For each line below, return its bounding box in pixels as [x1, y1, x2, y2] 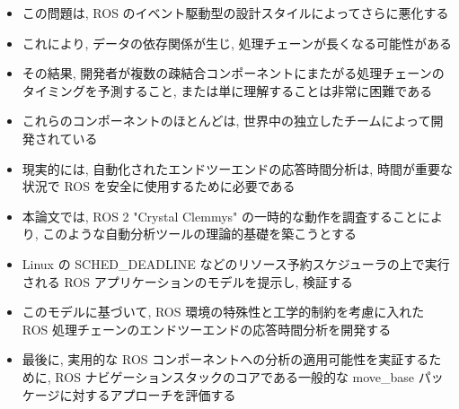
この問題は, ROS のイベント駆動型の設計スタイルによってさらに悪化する [22, 4, 449, 22]
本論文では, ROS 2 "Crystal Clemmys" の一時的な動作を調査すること [22, 206, 418, 225]
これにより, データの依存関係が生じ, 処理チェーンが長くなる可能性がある [22, 33, 452, 52]
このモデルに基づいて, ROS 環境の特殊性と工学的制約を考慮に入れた [22, 302, 425, 321]
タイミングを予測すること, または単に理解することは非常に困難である [22, 81, 433, 100]
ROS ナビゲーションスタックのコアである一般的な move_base [55, 367, 415, 386]
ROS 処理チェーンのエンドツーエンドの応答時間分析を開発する [22, 319, 392, 338]
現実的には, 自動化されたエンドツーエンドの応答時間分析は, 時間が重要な [22, 159, 453, 178]
